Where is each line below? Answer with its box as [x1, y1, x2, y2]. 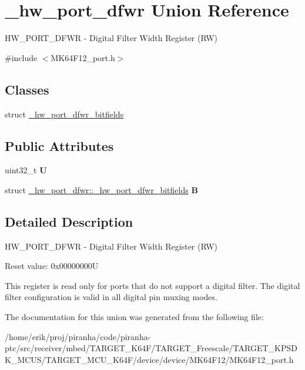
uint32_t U [5, 164, 47, 176]
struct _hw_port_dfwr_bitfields [5, 107, 124, 120]
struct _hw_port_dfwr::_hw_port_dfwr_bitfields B [5, 183, 198, 196]
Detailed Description [5, 212, 133, 230]
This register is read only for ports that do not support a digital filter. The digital [5, 279, 300, 291]
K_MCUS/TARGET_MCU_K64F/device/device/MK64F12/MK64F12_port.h [5, 353, 294, 365]
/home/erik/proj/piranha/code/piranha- [5, 330, 151, 342]
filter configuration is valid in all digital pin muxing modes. [5, 291, 217, 303]
